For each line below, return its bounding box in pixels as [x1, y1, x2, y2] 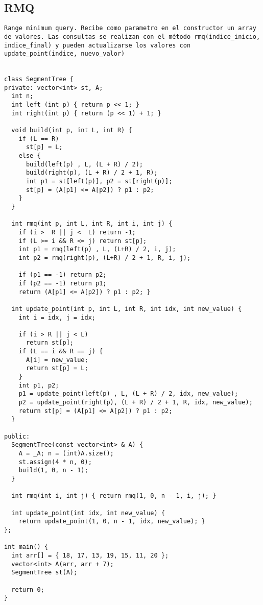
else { [18, 152, 41, 160]
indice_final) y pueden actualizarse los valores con [4, 41, 191, 49]
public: [4, 432, 30, 440]
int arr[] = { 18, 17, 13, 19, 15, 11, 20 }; [11, 551, 169, 559]
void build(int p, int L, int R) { [11, 127, 132, 134]
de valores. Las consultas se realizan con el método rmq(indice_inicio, [4, 33, 260, 40]
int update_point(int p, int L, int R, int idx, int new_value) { [11, 305, 242, 312]
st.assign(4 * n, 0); [18, 458, 92, 466]
